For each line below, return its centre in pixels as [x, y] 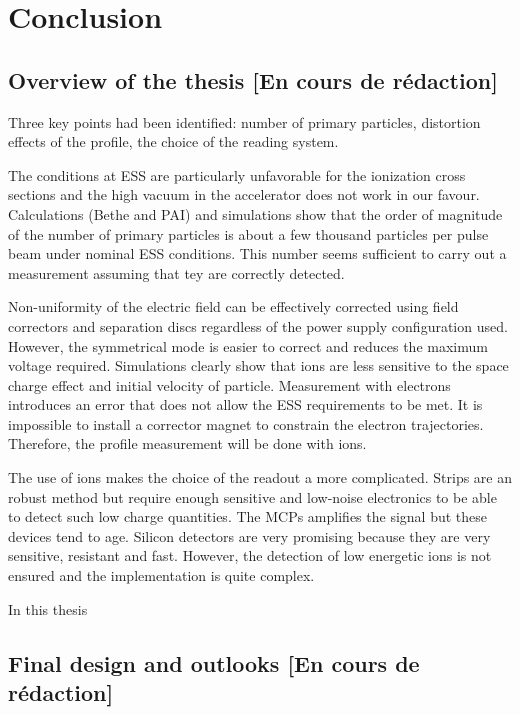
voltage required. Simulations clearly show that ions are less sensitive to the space [258, 365]
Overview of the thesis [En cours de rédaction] [253, 79]
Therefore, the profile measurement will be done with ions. [187, 443]
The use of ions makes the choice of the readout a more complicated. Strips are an [260, 477]
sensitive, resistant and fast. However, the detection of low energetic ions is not [250, 555]
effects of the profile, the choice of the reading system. [173, 141]
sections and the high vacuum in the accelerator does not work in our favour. [244, 194]
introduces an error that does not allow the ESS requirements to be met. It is [245, 404]
